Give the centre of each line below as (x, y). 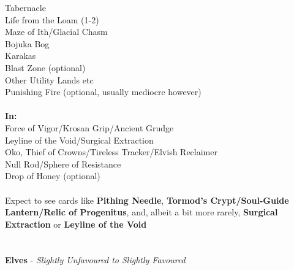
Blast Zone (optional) (45, 67)
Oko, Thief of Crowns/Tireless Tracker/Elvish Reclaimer (111, 152)
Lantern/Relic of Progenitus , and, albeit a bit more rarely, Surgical (141, 212)
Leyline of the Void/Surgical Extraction (79, 140)
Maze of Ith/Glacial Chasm (56, 32)
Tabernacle (25, 7)
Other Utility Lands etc (49, 79)
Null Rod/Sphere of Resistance (63, 164)
